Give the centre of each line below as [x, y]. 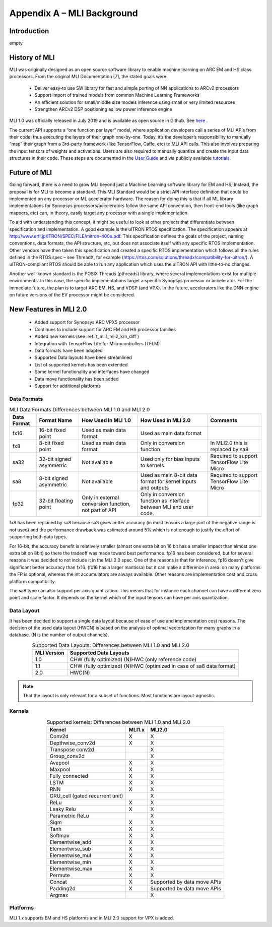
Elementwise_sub [70, 848]
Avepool [59, 763]
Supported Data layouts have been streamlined [83, 357]
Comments [224, 420]
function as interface [165, 501]
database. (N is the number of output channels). [59, 635]
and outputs [155, 488]
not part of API [99, 510]
